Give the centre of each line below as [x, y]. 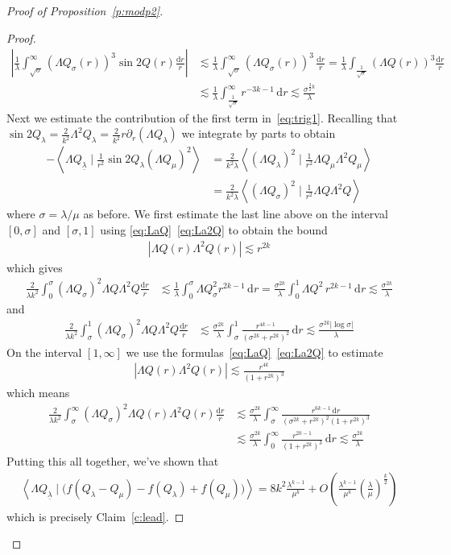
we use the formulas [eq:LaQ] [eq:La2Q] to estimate [254, 352]
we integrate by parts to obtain [259, 133]
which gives [35, 267]
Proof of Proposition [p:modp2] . [85, 10]
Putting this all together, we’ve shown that [113, 461]
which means [38, 393]
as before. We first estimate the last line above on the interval [236, 214]
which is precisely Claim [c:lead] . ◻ [95, 516]
